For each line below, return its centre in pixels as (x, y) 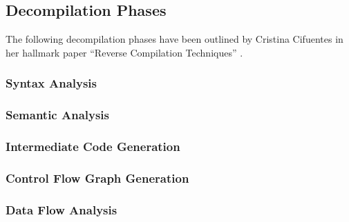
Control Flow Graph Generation (97, 178)
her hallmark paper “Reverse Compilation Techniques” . (124, 52)
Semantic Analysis (58, 115)
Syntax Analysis (51, 83)
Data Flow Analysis (62, 209)
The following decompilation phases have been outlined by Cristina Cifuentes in (174, 39)
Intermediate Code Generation (93, 146)
